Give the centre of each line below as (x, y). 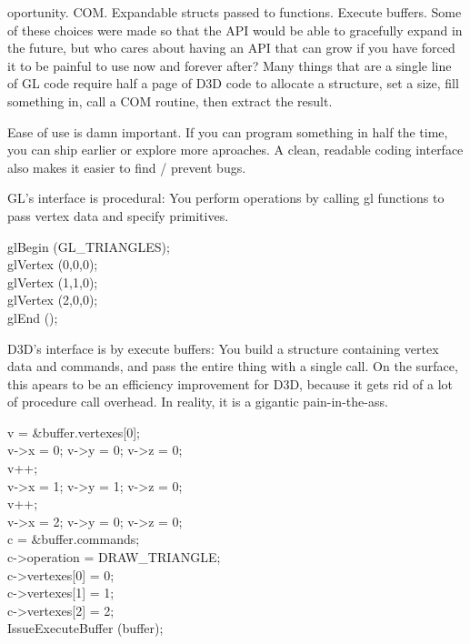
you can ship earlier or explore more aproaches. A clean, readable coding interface (235, 150)
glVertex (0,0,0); (53, 264)
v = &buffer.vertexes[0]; (74, 432)
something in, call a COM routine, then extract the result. (170, 101)
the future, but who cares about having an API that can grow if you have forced (231, 48)
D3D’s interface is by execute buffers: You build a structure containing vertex (223, 348)
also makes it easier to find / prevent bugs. (127, 167)
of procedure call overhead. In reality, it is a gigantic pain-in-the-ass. (198, 402)
